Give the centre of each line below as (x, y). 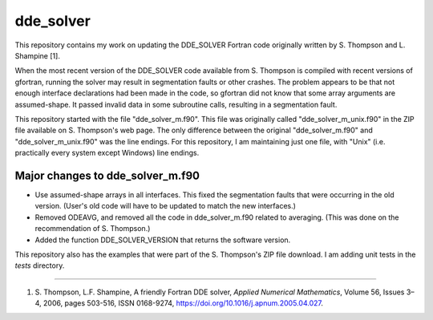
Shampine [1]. (37, 55)
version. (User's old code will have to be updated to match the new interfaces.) (166, 206)
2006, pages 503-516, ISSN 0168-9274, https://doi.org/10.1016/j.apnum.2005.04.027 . (183, 303)
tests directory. (40, 265)
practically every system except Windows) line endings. (107, 153)
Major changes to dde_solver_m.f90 (107, 175)
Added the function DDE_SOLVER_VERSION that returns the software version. (163, 240)
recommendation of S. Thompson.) (93, 229)
